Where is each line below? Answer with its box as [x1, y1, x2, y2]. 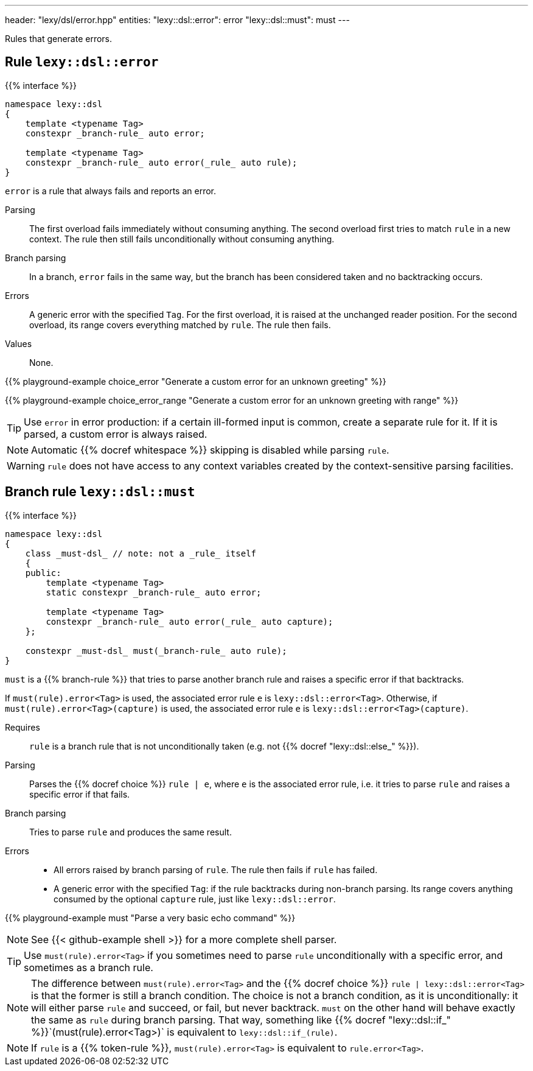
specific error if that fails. [29, 788, 130, 799]
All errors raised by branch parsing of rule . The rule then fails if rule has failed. [54, 864, 378, 875]
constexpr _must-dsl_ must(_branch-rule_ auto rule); [25, 645, 287, 656]
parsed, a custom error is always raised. [24, 427, 207, 440]
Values [5, 338, 32, 349]
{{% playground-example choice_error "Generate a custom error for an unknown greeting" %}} [5, 376, 386, 387]
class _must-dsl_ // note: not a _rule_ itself [25, 548, 257, 558]
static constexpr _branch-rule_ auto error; [46, 587, 262, 597]
